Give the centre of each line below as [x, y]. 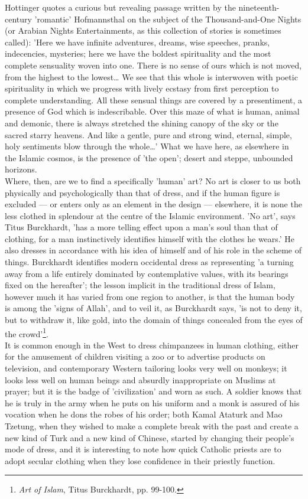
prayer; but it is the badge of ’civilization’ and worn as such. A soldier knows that [153, 391]
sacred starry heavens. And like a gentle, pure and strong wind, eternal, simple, [148, 134]
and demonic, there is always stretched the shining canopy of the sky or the [142, 123]
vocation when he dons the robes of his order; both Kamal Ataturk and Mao [144, 414]
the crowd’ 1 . [27, 332]
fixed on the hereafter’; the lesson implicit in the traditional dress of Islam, [140, 285]
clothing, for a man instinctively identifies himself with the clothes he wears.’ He [150, 238]
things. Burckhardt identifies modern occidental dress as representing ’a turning [149, 262]
